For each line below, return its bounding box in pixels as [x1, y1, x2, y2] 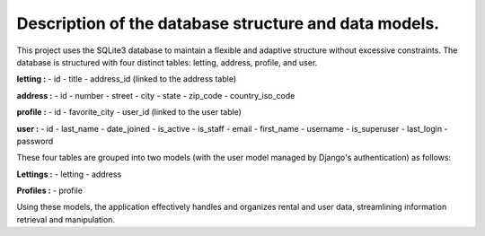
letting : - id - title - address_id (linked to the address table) [16, 74, 237, 84]
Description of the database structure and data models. [16, 13, 440, 33]
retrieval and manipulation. [16, 214, 116, 224]
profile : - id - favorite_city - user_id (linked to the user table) [16, 107, 242, 118]
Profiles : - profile [16, 185, 83, 197]
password [16, 135, 54, 146]
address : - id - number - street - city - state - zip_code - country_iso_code [16, 90, 295, 101]
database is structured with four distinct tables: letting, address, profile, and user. [16, 57, 318, 67]
